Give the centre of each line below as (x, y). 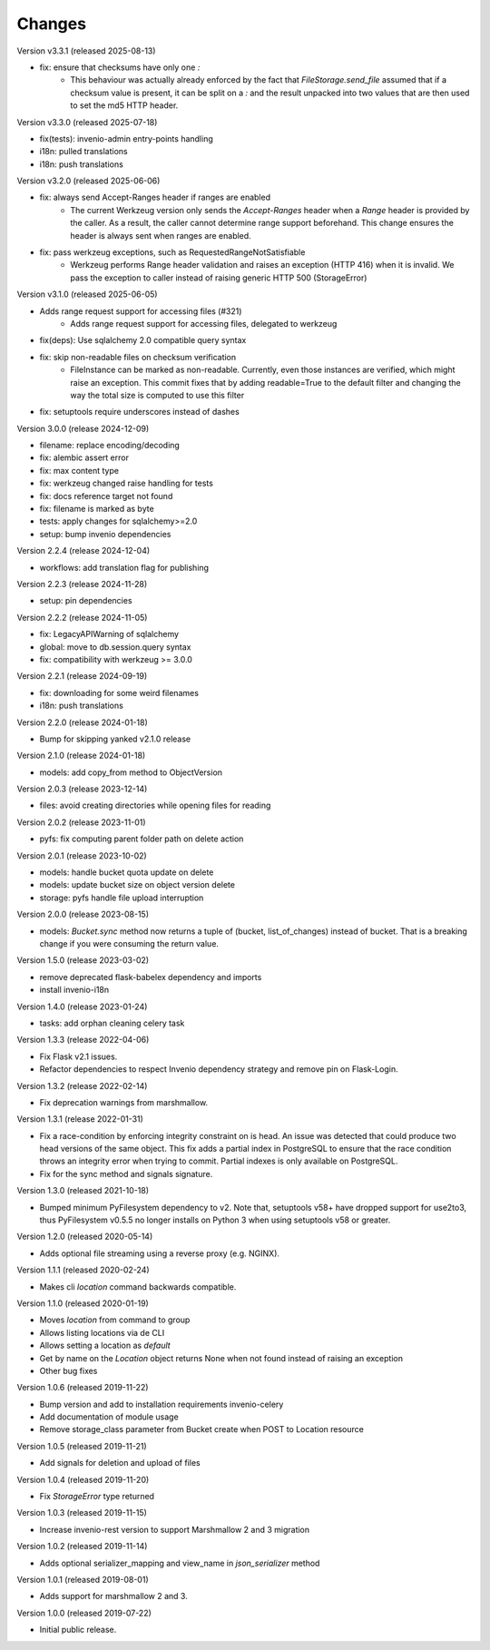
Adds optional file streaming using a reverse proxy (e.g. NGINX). (160, 1253)
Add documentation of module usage (109, 1417)
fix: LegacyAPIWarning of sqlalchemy (109, 634)
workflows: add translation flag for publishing (124, 567)
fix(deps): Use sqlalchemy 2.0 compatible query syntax (143, 340)
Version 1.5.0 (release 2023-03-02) (83, 960)
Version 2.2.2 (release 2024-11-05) (82, 617)
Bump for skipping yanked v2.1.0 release (115, 739)
